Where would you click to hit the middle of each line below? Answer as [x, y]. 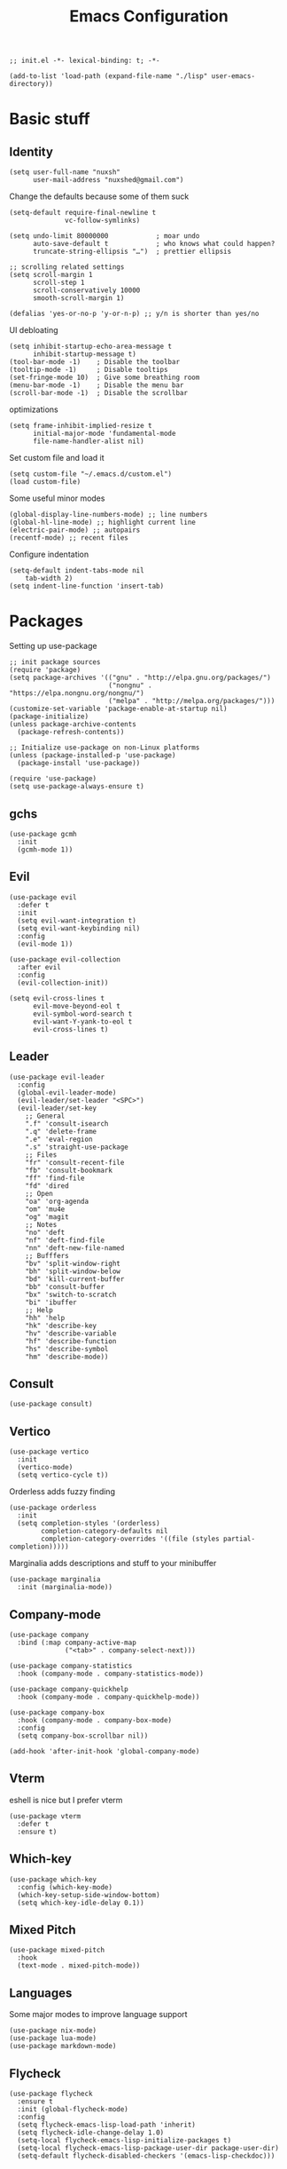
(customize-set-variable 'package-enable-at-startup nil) [118, 709]
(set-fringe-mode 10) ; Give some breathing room [105, 378]
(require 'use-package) [53, 779]
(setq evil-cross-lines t [57, 998]
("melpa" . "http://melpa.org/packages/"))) [191, 701]
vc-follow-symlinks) [103, 221]
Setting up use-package [53, 646]
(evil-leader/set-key [57, 1108]
